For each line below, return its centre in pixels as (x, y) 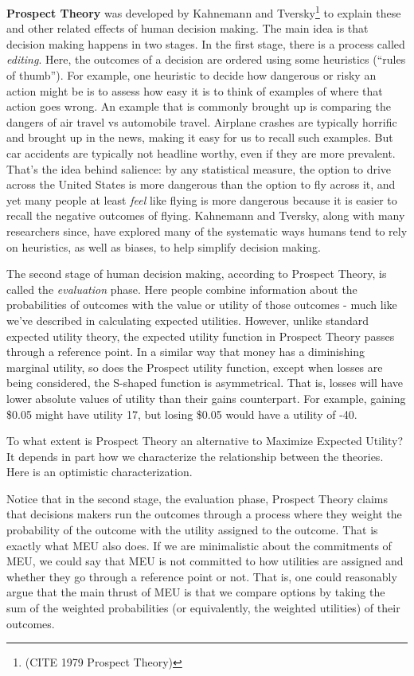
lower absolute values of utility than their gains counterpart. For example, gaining (206, 398)
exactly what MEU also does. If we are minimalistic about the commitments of (199, 545)
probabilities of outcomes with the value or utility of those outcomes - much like (202, 305)
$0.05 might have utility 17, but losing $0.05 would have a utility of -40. (182, 414)
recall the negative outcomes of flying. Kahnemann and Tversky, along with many (206, 215)
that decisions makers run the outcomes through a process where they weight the (204, 514)
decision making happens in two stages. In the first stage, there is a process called (206, 43)
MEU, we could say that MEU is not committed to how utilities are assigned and (205, 561)
